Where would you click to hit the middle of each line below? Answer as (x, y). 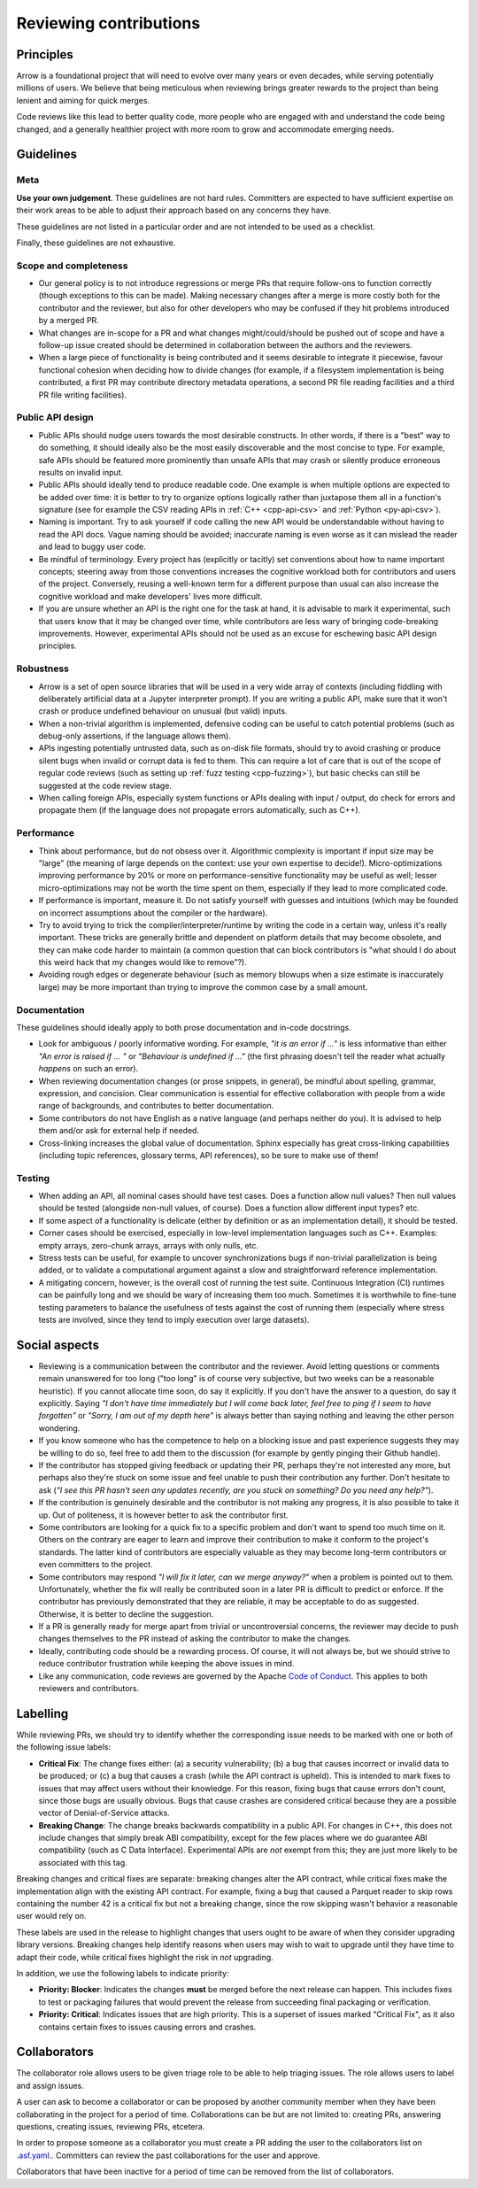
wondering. (59, 1428)
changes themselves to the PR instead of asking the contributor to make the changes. (195, 1639)
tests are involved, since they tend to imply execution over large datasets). (174, 1319)
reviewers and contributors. (89, 1689)
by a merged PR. (69, 321)
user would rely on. (51, 1916)
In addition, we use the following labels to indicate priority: (123, 1973)
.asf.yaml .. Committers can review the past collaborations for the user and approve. (168, 2155)
